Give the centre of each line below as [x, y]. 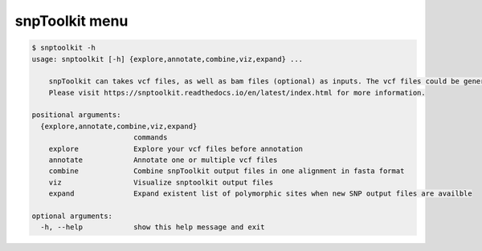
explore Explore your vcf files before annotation [176, 149]
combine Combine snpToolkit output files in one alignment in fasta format [227, 171]
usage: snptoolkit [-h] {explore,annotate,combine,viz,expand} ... [167, 59]
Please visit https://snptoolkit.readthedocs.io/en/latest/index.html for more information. [237, 93]
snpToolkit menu [71, 21]
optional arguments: [72, 216]
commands [150, 138]
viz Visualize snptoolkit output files [161, 182]
